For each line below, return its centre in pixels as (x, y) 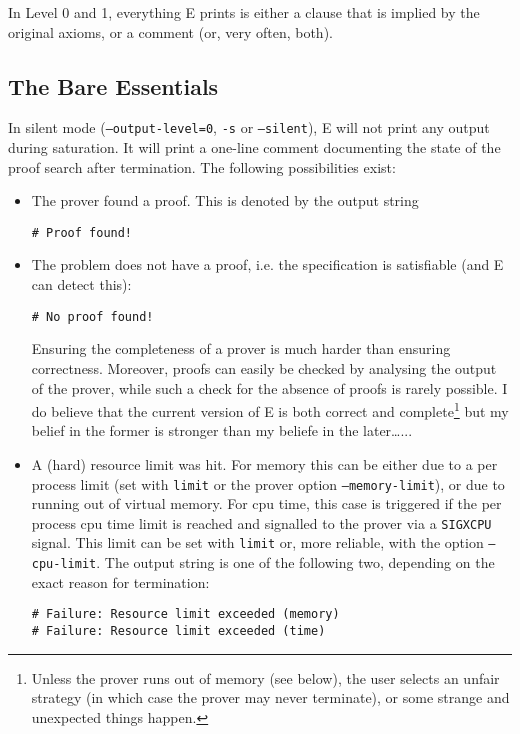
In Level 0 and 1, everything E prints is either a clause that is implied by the (244, 12)
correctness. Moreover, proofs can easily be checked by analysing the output (264, 367)
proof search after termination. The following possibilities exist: (202, 166)
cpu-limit (64, 564)
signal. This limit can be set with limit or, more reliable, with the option (257, 542)
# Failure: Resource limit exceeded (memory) (185, 614)
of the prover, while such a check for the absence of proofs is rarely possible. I (269, 387)
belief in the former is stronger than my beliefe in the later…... (222, 430)
